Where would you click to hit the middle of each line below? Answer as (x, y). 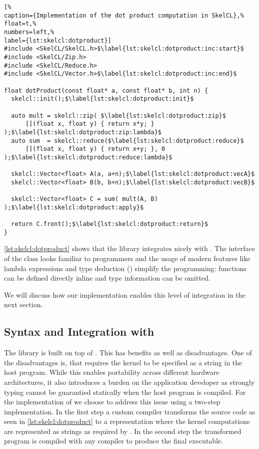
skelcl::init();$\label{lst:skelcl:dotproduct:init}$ (102, 99)
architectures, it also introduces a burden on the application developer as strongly (129, 382)
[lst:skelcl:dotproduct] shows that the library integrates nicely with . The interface (129, 248)
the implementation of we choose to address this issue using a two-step (112, 402)
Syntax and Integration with (79, 331)
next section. (23, 304)
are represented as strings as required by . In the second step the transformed (123, 431)
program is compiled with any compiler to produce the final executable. (114, 441)
